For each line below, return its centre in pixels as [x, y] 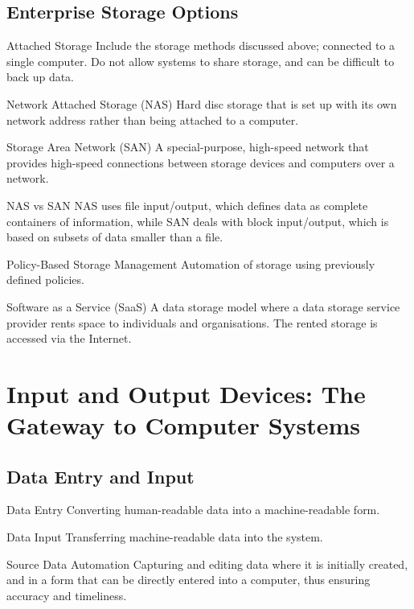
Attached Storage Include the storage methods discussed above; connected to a [201, 45]
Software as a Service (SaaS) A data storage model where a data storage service [203, 306]
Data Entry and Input [100, 476]
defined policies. [45, 280]
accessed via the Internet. [69, 338]
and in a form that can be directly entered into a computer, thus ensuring [189, 580]
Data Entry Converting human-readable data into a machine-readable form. [193, 510]
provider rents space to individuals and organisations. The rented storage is [192, 322]
